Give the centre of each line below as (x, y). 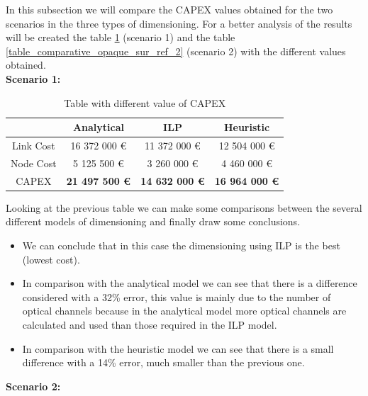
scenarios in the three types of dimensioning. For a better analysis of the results (179, 23)
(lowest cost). (51, 259)
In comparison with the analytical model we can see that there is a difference (190, 283)
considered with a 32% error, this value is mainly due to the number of (177, 296)
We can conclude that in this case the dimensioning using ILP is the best (181, 245)
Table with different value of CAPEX (145, 102)
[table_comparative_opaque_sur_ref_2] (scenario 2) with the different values (176, 51)
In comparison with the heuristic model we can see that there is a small (178, 348)
